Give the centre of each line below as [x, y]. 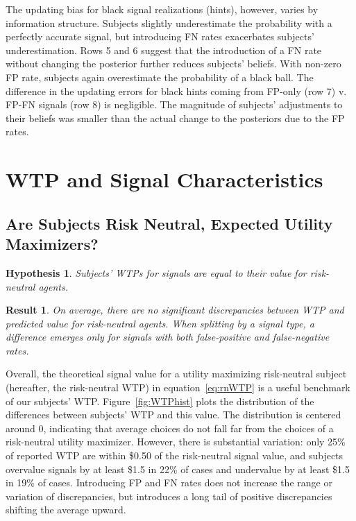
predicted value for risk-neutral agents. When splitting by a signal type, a [160, 323]
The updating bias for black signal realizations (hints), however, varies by [162, 9]
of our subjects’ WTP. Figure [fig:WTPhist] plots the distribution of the [160, 401]
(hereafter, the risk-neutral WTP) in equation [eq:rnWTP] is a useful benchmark [178, 387]
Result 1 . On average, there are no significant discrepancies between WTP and [175, 310]
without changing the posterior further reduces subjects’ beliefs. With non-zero [173, 63]
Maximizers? [52, 244]
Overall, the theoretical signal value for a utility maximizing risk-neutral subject [176, 374]
